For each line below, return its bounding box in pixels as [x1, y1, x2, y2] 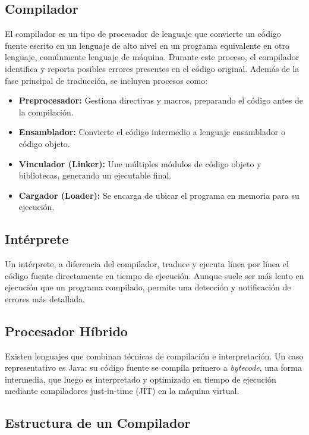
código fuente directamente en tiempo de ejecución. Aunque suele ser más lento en [5, 269, 304, 281]
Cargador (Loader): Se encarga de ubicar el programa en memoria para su [18, 189, 299, 201]
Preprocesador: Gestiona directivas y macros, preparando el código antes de [18, 94, 304, 107]
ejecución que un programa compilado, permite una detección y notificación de [5, 281, 291, 293]
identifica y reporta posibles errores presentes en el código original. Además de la [5, 62, 299, 74]
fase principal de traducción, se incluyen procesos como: [5, 74, 208, 86]
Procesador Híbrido [5, 321, 128, 340]
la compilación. [18, 105, 74, 118]
